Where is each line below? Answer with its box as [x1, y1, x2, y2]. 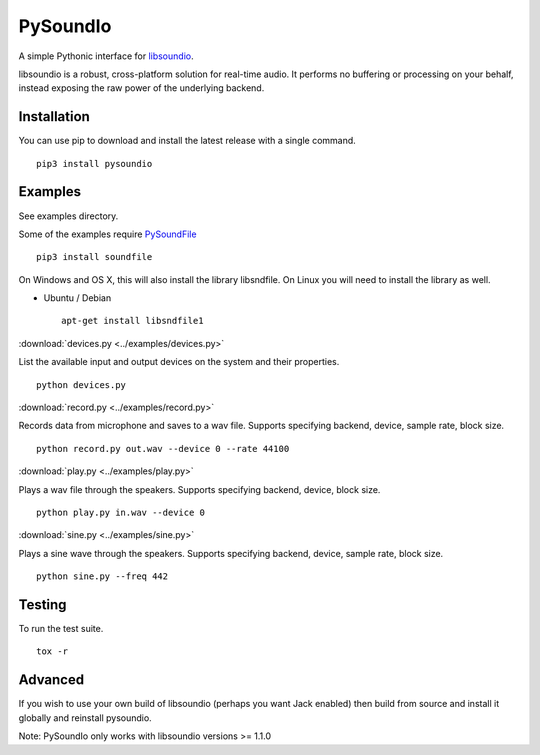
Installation [18, 108, 90, 125]
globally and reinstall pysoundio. [18, 711, 152, 724]
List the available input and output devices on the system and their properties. [18, 356, 340, 368]
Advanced [18, 671, 85, 689]
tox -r [36, 646, 69, 657]
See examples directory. [18, 210, 119, 222]
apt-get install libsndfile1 [61, 315, 204, 327]
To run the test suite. [18, 623, 104, 635]
